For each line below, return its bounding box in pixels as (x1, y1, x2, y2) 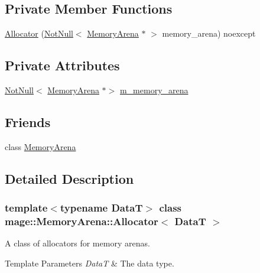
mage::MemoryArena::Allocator (5, 214, 158, 229)
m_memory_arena (119, 84, 188, 96)
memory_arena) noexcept (162, 27, 256, 40)
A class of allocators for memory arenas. (5, 237, 150, 249)
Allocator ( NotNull (5, 27, 73, 40)
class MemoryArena (5, 140, 76, 152)
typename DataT (60, 200, 143, 215)
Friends (5, 112, 51, 131)
